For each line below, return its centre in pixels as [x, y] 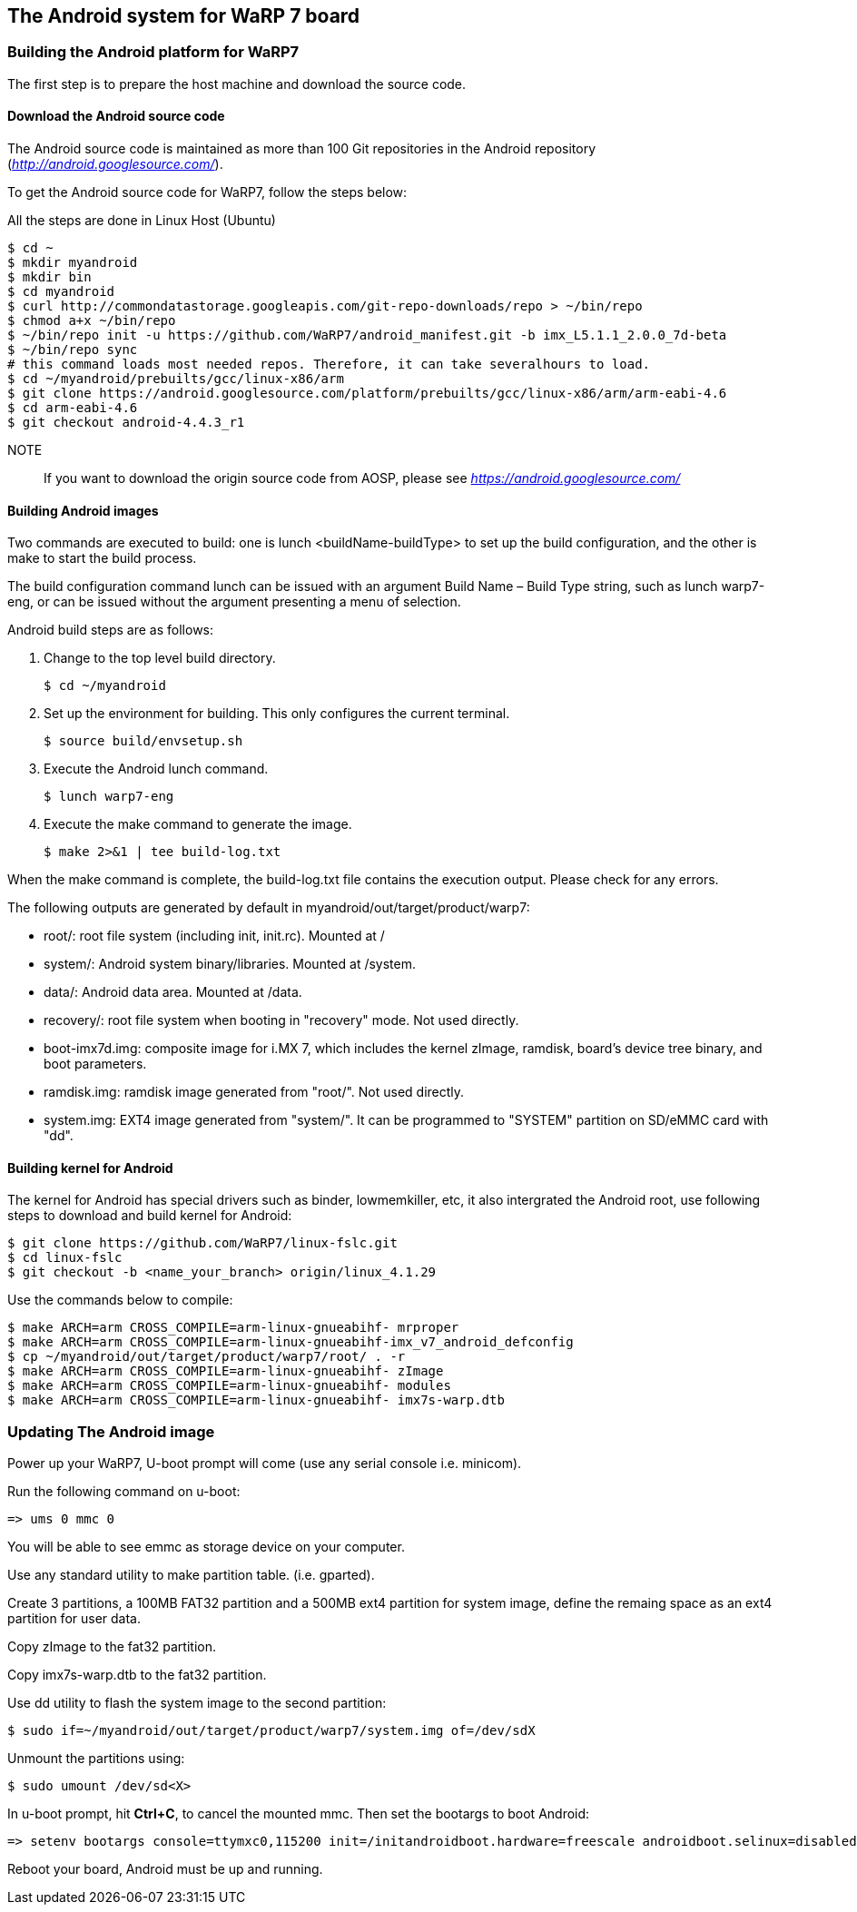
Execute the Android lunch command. [156, 769]
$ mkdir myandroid [73, 263]
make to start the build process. [102, 558]
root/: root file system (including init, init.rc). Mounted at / [214, 936]
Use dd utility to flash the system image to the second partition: [197, 1703]
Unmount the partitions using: [96, 1759]
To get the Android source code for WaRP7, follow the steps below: [207, 192]
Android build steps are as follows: [111, 630]
